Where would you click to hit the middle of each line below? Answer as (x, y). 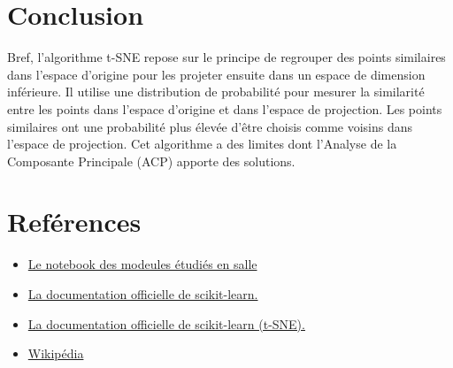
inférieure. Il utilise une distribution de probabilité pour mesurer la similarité (216, 92)
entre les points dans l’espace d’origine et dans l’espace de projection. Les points (225, 108)
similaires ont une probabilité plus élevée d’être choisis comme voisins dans (210, 126)
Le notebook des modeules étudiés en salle (142, 264)
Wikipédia (56, 353)
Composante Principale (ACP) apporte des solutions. (151, 161)
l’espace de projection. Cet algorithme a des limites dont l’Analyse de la (202, 144)
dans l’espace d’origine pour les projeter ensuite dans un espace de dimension (216, 74)
